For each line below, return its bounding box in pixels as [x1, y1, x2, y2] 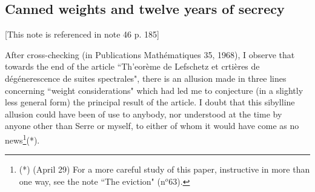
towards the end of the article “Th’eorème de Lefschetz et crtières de [5, 60, 260, 73]
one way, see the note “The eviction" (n [19, 174, 165, 187]
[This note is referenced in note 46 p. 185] [5, 28, 159, 41]
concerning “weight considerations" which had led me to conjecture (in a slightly [5, 84, 303, 96]
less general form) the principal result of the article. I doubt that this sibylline [5, 96, 295, 108]
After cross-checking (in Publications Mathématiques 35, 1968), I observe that [5, 48, 295, 61]
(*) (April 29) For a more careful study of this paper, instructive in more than [19, 163, 310, 176]
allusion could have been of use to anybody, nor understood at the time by [5, 107, 282, 120]
